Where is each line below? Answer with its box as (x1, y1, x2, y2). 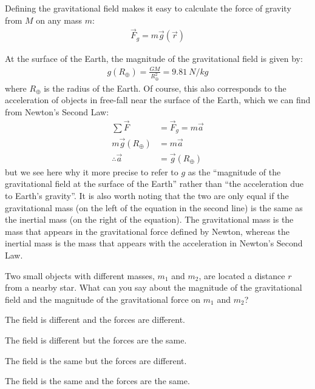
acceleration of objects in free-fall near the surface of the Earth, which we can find (5, 93, 311, 106)
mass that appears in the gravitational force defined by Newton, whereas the (5, 225, 290, 237)
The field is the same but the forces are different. (5, 354, 187, 367)
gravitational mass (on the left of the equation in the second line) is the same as (5, 201, 303, 214)
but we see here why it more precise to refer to (5, 165, 178, 178)
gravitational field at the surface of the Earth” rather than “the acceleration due (5, 177, 304, 190)
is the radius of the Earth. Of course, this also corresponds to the (44, 81, 286, 94)
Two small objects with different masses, (5, 269, 155, 282)
